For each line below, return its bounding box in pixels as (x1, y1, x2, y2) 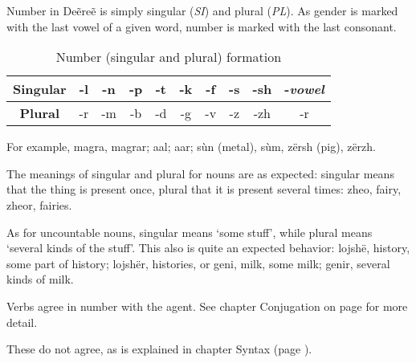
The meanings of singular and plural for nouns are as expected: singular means (6, 165, 394, 181)
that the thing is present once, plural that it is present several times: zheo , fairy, (6, 181, 402, 198)
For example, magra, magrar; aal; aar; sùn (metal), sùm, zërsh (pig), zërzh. (6, 138, 377, 155)
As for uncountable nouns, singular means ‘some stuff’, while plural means (6, 223, 373, 240)
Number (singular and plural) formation (55, 47, 282, 67)
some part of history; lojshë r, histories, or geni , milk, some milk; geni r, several (6, 255, 390, 271)
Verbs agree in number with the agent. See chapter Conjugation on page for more (6, 297, 408, 314)
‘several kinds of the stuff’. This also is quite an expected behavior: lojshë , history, (6, 239, 410, 256)
